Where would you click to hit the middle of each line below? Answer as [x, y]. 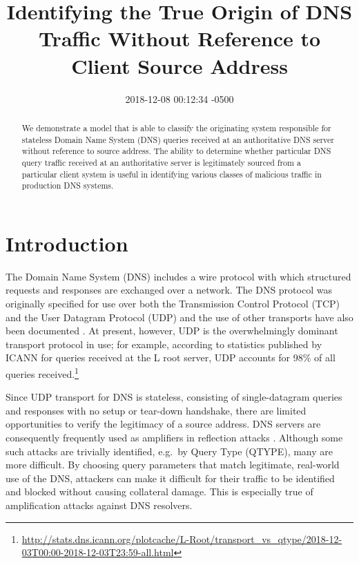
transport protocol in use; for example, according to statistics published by [164, 344]
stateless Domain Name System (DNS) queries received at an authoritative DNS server [178, 139]
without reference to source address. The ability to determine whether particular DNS [176, 151]
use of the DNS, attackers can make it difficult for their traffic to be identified [170, 478]
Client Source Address [179, 65]
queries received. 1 [42, 372]
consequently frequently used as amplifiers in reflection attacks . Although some [174, 437]
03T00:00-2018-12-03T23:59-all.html [98, 552]
